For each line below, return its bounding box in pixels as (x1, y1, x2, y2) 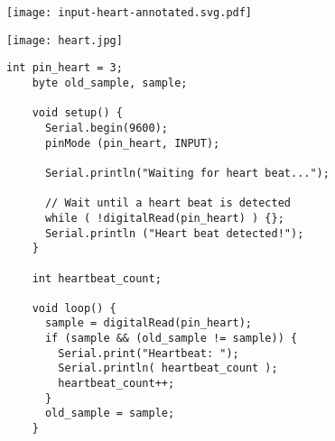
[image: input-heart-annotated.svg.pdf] (6, 6, 253, 19)
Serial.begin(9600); (44, 121, 168, 134)
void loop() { (32, 301, 116, 315)
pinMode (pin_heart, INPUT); (44, 136, 220, 150)
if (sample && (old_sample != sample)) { (44, 332, 298, 345)
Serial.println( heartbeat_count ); (58, 362, 278, 375)
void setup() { (32, 106, 123, 120)
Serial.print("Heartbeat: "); (58, 346, 239, 360)
